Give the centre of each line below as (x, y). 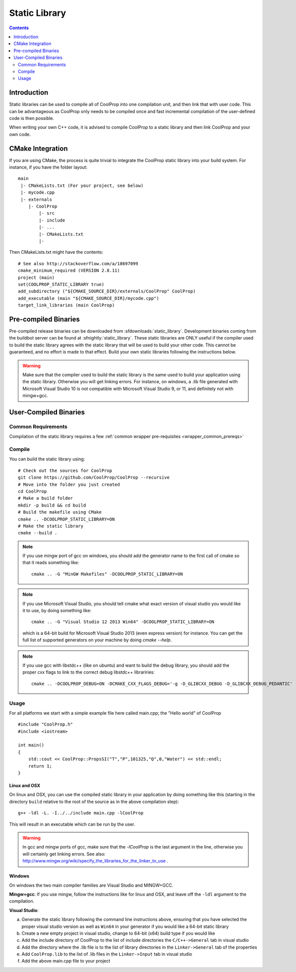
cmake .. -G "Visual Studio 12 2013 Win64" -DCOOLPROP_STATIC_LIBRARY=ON (123, 622)
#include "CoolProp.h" (46, 724)
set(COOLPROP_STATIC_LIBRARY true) (61, 284)
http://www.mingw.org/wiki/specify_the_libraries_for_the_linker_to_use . (95, 861)
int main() (31, 745)
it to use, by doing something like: (57, 611)
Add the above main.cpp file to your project (66, 961)
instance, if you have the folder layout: (48, 167)
